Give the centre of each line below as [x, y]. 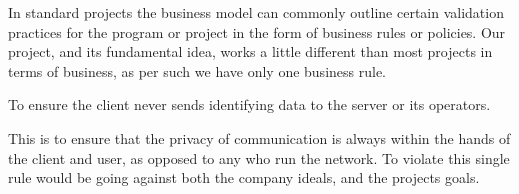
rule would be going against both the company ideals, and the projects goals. [244, 177]
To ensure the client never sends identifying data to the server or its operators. [249, 104]
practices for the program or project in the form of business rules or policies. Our [257, 31]
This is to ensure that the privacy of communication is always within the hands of [259, 137]
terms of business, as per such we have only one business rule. [197, 70]
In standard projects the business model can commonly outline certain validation [256, 12]
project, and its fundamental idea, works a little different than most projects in [250, 51]
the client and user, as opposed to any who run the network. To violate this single [259, 157]
